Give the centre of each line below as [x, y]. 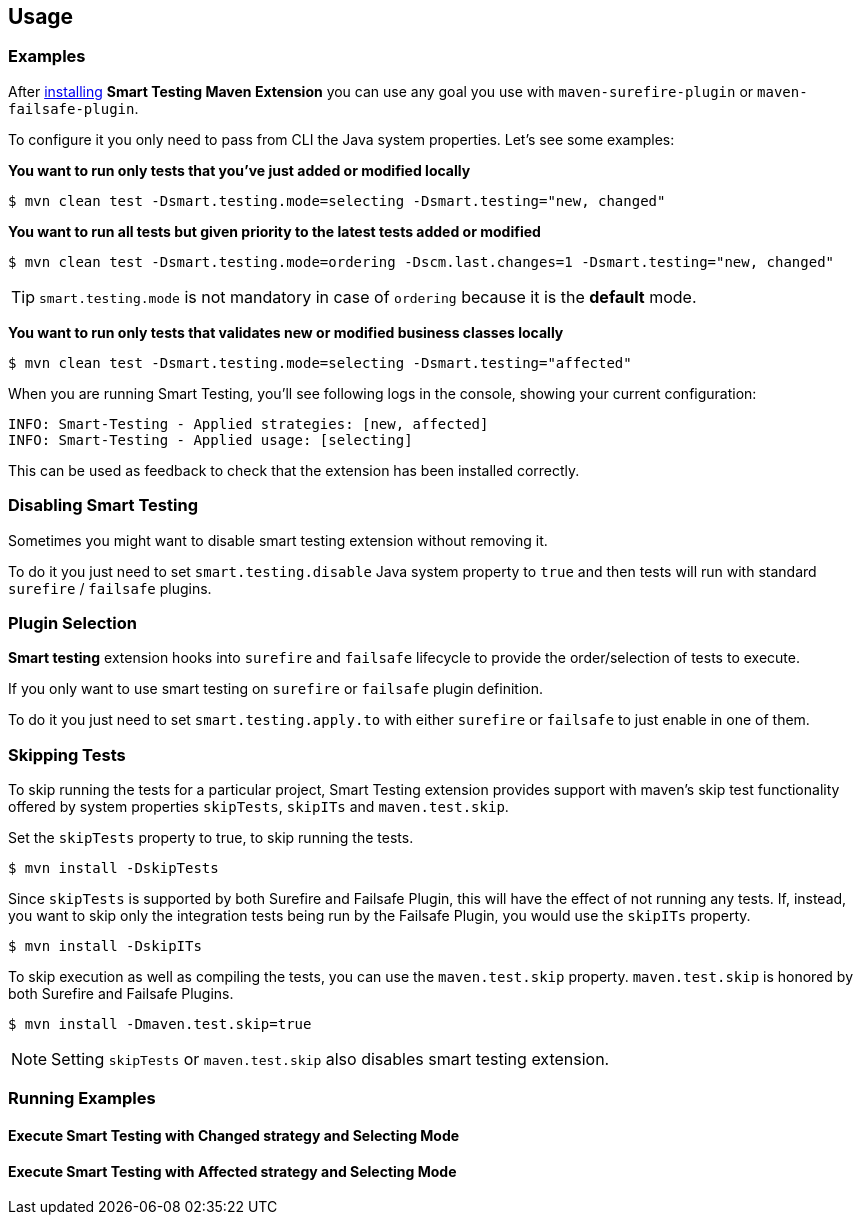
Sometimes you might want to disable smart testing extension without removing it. [278, 540]
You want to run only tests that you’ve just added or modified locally [239, 170]
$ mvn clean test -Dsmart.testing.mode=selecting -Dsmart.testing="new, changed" [337, 200]
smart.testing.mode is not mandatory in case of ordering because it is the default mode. [368, 296]
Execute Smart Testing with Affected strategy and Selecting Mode [232, 1171]
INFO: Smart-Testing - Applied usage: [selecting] [210, 439]
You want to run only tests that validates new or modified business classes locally [286, 332]
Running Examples [82, 1098]
